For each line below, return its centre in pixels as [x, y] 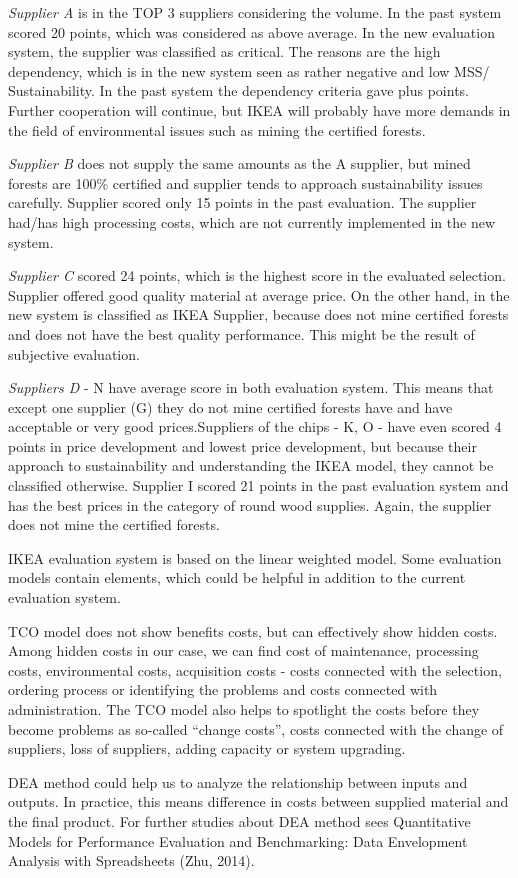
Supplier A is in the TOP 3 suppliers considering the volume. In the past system [255, 12]
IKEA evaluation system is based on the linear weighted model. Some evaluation [255, 557]
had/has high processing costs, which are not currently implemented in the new [252, 221]
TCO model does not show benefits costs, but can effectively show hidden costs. [253, 630]
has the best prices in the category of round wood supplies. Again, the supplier [250, 504]
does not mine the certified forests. [114, 524]
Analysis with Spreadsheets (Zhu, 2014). [131, 860]
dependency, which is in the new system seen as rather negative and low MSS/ [249, 70]
